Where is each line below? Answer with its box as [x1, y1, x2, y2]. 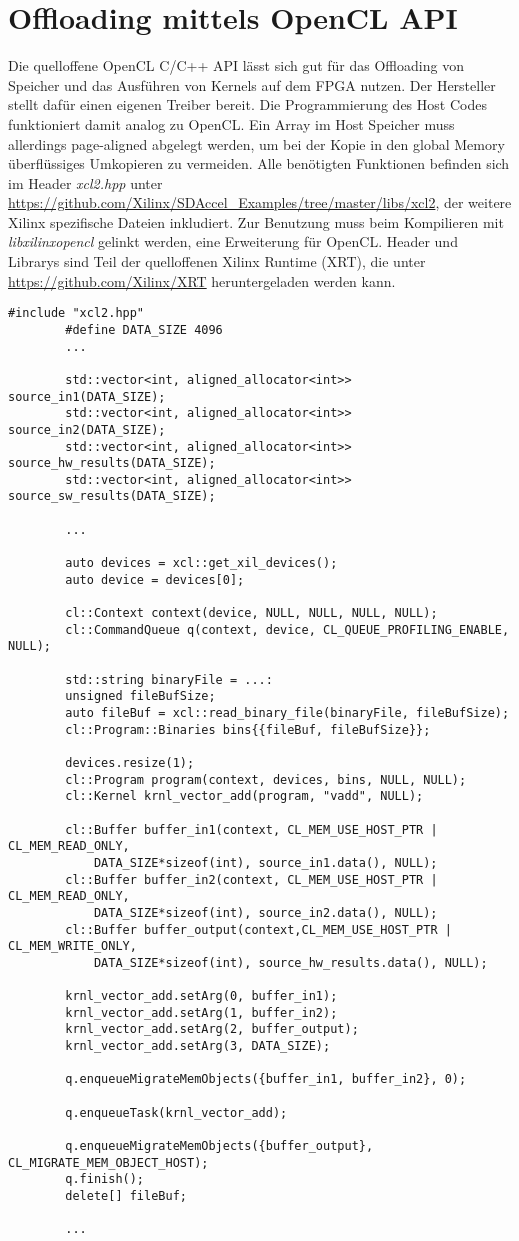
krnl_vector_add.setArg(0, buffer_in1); [65, 989, 338, 1004]
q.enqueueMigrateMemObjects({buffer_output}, [65, 1139, 374, 1154]
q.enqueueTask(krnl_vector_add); [65, 1105, 288, 1120]
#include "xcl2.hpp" [8, 306, 145, 321]
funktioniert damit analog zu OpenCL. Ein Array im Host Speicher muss [8, 113, 455, 134]
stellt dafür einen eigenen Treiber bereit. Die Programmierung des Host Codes [8, 94, 487, 115]
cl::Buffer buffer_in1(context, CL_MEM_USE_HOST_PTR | [65, 822, 438, 837]
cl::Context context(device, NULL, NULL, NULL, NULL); [65, 606, 438, 621]
